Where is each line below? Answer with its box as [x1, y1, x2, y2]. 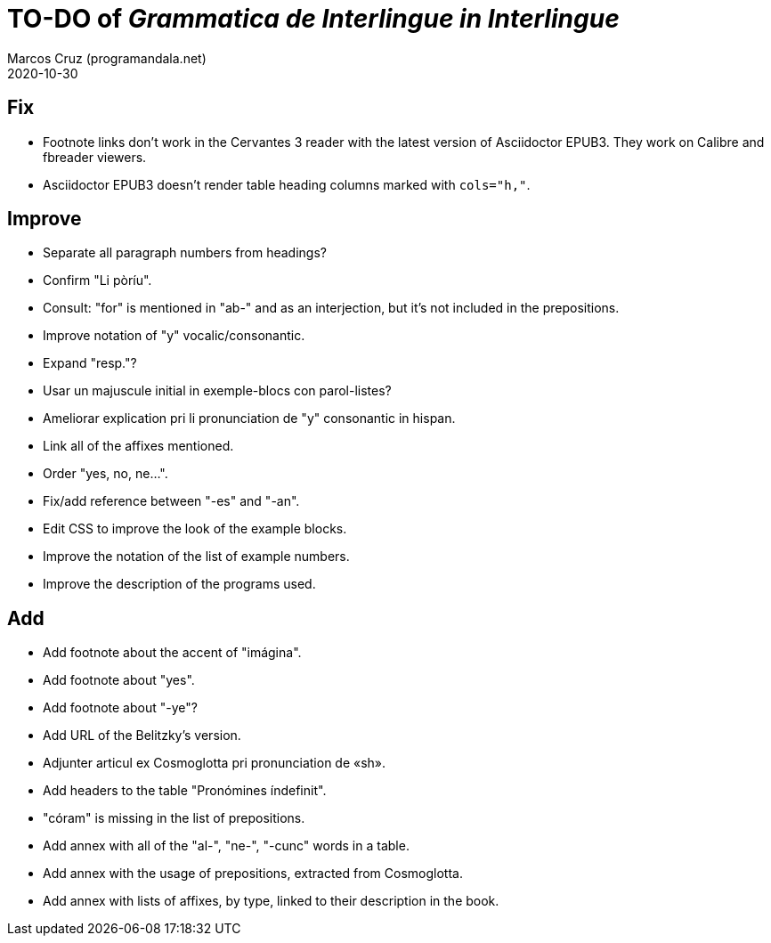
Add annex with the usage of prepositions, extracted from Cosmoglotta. [43, 866, 463, 882]
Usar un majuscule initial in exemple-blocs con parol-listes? [43, 383, 392, 399]
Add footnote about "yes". [43, 672, 195, 688]
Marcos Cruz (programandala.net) [7, 50, 207, 66]
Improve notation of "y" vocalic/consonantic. [43, 328, 305, 344]
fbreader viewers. [43, 149, 147, 165]
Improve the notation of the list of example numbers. [43, 549, 350, 565]
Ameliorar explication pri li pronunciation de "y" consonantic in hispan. [43, 411, 456, 427]
